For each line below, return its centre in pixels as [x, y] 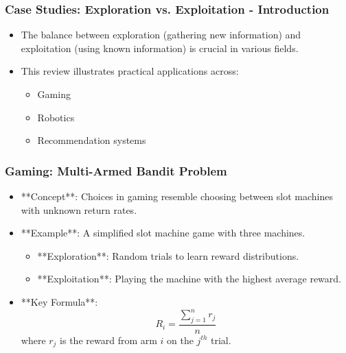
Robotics [56, 117]
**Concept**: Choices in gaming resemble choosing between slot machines [177, 196]
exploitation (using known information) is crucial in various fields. [160, 48]
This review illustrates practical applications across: [130, 71]
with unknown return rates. [79, 209]
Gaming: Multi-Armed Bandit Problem [116, 170]
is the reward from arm [108, 340]
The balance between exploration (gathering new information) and [161, 35]
